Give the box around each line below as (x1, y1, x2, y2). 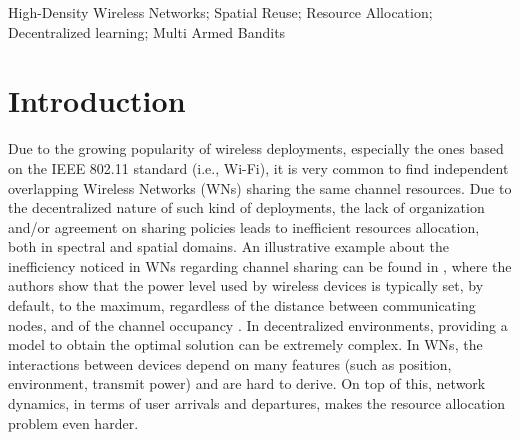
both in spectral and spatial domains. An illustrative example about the (8, 236, 450, 257)
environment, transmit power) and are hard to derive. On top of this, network (8, 373, 486, 394)
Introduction (8, 80, 186, 121)
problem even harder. (8, 412, 139, 433)
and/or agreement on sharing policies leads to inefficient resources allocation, (8, 216, 480, 237)
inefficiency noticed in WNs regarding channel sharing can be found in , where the (8, 255, 512, 276)
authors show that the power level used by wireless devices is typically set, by (8, 275, 484, 296)
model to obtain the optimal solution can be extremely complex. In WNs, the (8, 334, 483, 355)
